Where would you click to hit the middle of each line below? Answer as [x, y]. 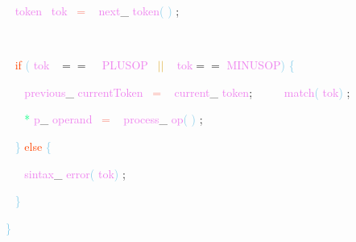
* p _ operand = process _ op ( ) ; [114, 119]
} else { [33, 146]
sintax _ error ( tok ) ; [75, 173]
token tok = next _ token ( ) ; [97, 10]
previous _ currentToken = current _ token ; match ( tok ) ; [187, 92]
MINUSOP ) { [261, 65]
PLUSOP [125, 65]
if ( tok [32, 65]
